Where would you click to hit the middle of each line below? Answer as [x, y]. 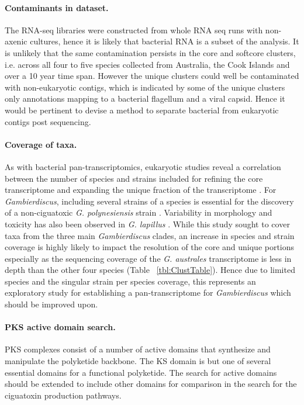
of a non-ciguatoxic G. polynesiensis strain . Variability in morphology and [139, 212]
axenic [16, 41]
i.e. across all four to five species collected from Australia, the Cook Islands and [147, 64]
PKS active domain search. [60, 327]
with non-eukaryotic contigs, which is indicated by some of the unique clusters [145, 87]
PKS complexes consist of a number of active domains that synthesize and [138, 349]
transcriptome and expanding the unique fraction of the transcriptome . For [141, 190]
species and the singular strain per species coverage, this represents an [130, 281]
